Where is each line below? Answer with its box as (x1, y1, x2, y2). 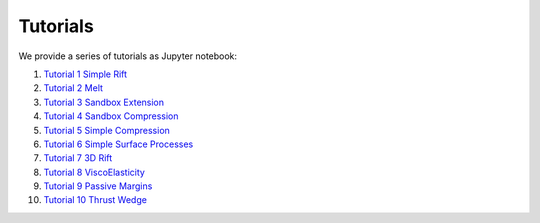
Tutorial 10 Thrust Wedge (43, 194, 147, 206)
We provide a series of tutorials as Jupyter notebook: (18, 50, 238, 62)
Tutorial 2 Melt (43, 82, 104, 94)
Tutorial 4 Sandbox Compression (43, 110, 179, 122)
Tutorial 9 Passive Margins (43, 180, 153, 192)
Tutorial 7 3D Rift (43, 152, 113, 164)
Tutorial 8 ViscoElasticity (43, 166, 145, 178)
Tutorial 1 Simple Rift (43, 68, 128, 80)
